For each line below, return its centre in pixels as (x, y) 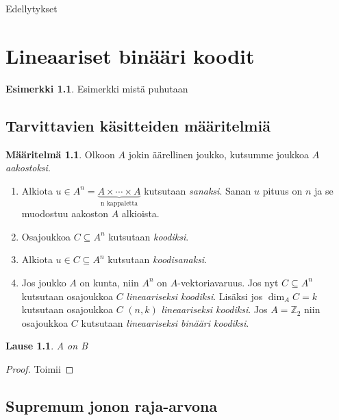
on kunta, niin (109, 282)
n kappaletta (119, 203)
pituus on (282, 190)
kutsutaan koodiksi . (149, 236)
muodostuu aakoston (65, 213)
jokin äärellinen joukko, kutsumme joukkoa (219, 154)
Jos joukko (44, 282)
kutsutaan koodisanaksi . (158, 259)
